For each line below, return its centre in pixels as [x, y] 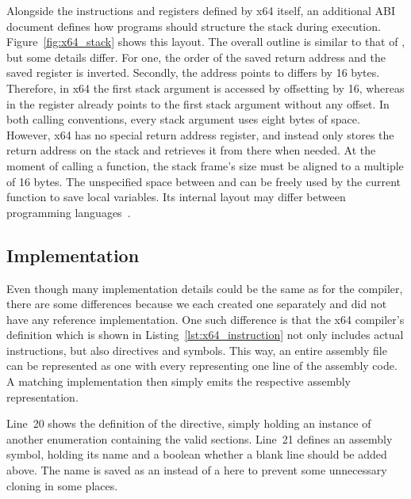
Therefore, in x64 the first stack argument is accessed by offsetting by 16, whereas [205, 88]
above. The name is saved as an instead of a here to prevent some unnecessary [197, 470]
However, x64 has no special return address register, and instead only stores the [200, 134]
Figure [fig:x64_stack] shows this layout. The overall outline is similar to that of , [206, 42]
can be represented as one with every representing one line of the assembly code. [202, 366]
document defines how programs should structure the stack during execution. [194, 26]
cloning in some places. [62, 485]
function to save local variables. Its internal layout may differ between [176, 197]
